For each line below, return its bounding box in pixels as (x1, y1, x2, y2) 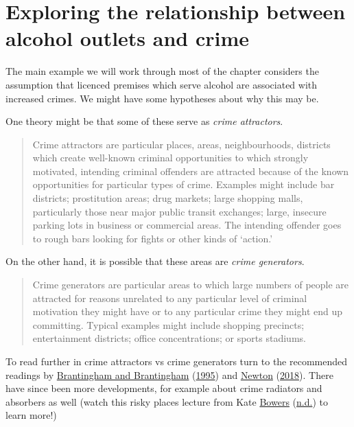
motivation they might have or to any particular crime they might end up (32, 304, 343, 319)
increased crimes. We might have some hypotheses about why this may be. (5, 91, 319, 105)
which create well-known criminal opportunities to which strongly (32, 150, 309, 165)
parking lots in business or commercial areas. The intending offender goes (32, 218, 342, 232)
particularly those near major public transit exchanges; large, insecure (32, 204, 327, 218)
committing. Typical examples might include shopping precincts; (32, 317, 305, 332)
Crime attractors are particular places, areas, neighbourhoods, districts (32, 137, 331, 151)
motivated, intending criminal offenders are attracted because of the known (32, 163, 349, 178)
